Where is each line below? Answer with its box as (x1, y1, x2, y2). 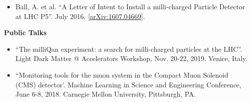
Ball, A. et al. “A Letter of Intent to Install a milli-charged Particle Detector (15, 1, 245, 11)
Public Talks (4, 27, 47, 38)
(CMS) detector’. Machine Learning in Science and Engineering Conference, (15, 79, 241, 89)
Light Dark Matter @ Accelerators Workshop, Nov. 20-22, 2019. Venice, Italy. (15, 53, 248, 63)
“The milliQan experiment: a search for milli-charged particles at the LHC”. (15, 43, 242, 54)
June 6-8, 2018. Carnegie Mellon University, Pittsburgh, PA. (15, 89, 196, 99)
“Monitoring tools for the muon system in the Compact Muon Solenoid (15, 69, 229, 80)
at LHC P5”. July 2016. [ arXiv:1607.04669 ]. (15, 11, 145, 21)
